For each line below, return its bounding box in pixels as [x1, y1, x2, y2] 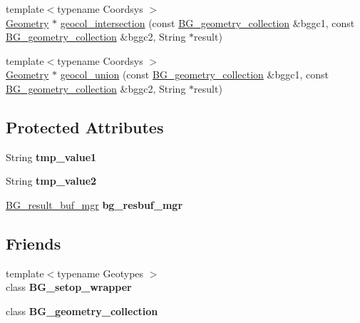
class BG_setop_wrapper [6, 280, 132, 294]
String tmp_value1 [6, 149, 97, 164]
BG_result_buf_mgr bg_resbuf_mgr [6, 197, 183, 212]
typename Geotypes [57, 265, 144, 280]
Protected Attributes [6, 116, 164, 138]
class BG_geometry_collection [6, 303, 158, 318]
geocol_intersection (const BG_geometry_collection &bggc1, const [60, 15, 355, 30]
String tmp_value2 [6, 173, 97, 188]
